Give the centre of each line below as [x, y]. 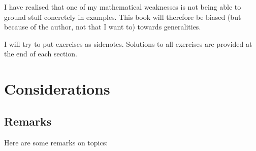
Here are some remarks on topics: [56, 142]
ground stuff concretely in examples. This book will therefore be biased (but [123, 17]
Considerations [57, 89]
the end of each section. [41, 54]
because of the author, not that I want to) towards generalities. [103, 27]
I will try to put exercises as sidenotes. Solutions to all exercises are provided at [128, 43]
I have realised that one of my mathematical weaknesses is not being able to [123, 7]
